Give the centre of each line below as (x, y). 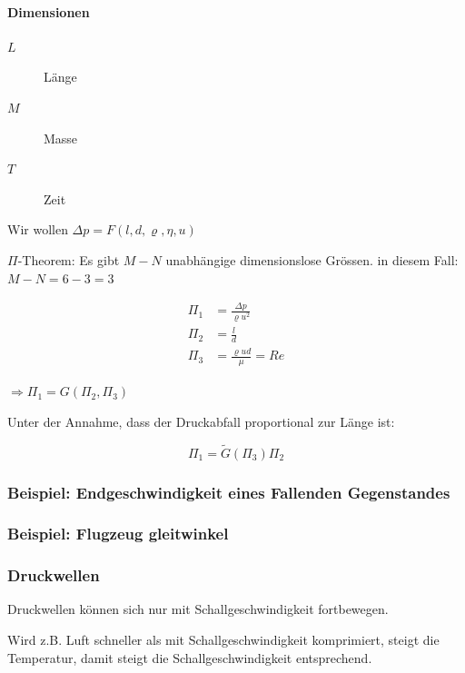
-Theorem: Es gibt (69, 259)
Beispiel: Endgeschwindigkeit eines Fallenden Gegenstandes (229, 492)
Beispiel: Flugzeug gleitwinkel (118, 534)
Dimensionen (49, 11)
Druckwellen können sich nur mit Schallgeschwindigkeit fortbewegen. (198, 609)
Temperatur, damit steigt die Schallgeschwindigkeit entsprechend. (190, 657)
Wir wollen (38, 229)
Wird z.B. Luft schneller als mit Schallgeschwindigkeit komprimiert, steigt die (223, 640)
